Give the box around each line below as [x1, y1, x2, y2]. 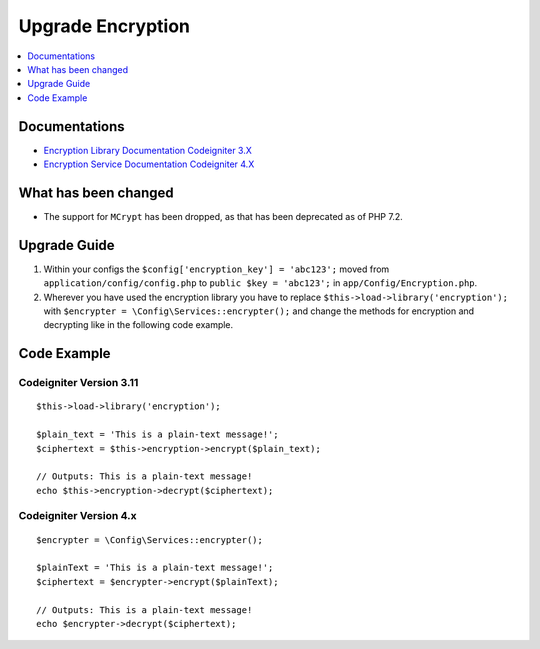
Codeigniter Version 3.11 [18, 376, 139, 390]
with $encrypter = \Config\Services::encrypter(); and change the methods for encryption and [43, 305, 475, 317]
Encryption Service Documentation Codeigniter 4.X [43, 158, 255, 170]
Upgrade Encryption [18, 15, 190, 37]
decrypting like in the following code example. [43, 319, 234, 331]
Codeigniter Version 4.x [18, 509, 137, 523]
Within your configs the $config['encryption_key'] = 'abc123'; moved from [43, 263, 390, 275]
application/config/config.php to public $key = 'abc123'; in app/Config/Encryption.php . [43, 277, 478, 289]
